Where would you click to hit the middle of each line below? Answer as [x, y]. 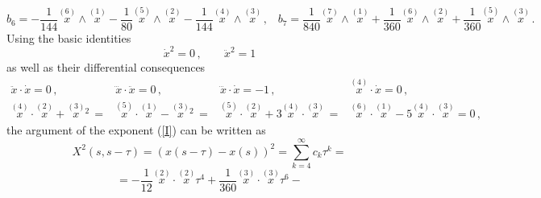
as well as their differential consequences [106, 67]
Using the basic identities [69, 37]
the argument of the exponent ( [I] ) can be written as [136, 130]
